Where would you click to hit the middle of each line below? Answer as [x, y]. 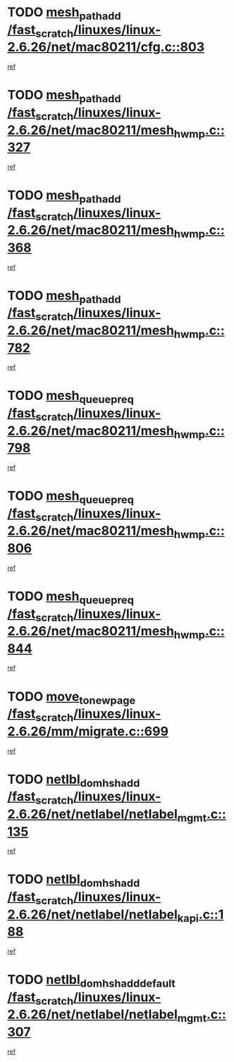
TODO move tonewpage [72, 698]
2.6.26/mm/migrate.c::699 [88, 731]
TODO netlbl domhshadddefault [92, 981]
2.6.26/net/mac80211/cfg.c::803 [106, 47]
